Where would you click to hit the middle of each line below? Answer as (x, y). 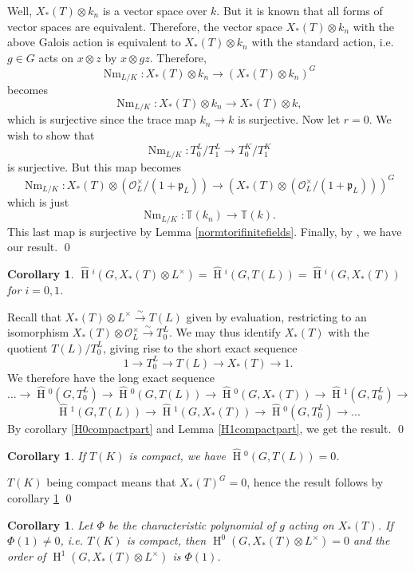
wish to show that (51, 134)
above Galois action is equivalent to (94, 42)
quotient (28, 347)
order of (27, 556)
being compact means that (111, 482)
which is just (38, 201)
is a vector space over (155, 10)
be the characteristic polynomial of (192, 524)
